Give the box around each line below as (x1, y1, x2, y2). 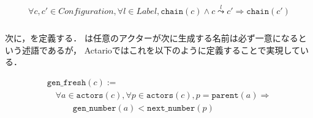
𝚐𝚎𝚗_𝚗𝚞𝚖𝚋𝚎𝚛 (72, 104, 116, 113)
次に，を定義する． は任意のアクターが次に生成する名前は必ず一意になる (5, 32, 298, 44)
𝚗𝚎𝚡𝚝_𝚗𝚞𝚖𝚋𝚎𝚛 (147, 104, 195, 113)
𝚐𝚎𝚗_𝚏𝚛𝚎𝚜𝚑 (47, 78, 86, 87)
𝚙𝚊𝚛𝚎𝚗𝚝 (211, 91, 239, 100)
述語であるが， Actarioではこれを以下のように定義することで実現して (21, 43, 300, 56)
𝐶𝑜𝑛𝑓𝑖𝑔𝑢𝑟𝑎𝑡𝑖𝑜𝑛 (58, 7, 114, 16)
